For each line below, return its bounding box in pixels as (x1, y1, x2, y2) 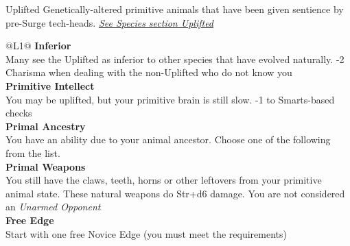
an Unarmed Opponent (5, 199, 101, 214)
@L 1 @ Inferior (5, 38, 71, 53)
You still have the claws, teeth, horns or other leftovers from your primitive (5, 173, 322, 187)
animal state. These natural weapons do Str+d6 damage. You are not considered (5, 186, 345, 200)
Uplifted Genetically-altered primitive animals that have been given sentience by (5, 2, 344, 16)
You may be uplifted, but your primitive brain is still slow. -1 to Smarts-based (5, 92, 335, 106)
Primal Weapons (5, 159, 86, 173)
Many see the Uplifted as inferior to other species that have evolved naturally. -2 (5, 51, 345, 66)
